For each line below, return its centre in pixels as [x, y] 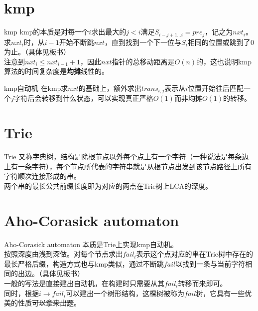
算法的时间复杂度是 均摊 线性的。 [56, 71]
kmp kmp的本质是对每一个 [47, 32]
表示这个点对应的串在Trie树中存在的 [195, 254]
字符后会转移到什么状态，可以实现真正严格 [83, 98]
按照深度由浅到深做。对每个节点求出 [63, 254]
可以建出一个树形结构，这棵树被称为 [125, 293]
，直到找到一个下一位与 [143, 42]
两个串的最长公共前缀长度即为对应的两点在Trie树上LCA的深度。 [108, 185]
